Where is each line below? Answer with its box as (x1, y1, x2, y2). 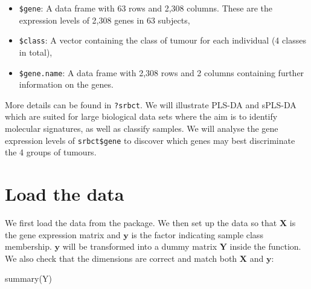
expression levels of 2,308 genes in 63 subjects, (19, 13, 190, 26)
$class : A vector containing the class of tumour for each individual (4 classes (19, 34, 306, 47)
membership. (5, 240, 52, 253)
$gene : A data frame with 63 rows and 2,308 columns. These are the (19, 2, 272, 14)
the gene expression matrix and (5, 228, 121, 241)
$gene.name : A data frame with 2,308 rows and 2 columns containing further (19, 66, 304, 79)
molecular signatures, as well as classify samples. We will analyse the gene (5, 122, 278, 134)
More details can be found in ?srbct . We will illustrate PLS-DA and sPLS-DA (5, 98, 297, 111)
